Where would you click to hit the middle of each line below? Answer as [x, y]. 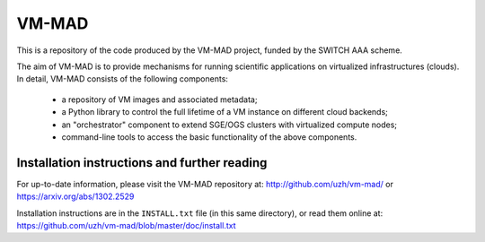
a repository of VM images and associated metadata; [159, 99]
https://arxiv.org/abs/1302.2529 [75, 196]
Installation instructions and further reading [142, 163]
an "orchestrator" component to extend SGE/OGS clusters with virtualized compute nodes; [229, 125]
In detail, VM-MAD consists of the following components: [123, 79]
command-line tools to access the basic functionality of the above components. [209, 137]
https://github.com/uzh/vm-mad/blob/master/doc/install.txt [126, 225]
